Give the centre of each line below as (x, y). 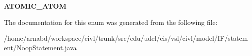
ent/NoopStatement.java (40, 47)
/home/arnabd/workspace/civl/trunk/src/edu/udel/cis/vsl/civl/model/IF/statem (126, 38)
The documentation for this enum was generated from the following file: (111, 22)
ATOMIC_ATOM (35, 6)
